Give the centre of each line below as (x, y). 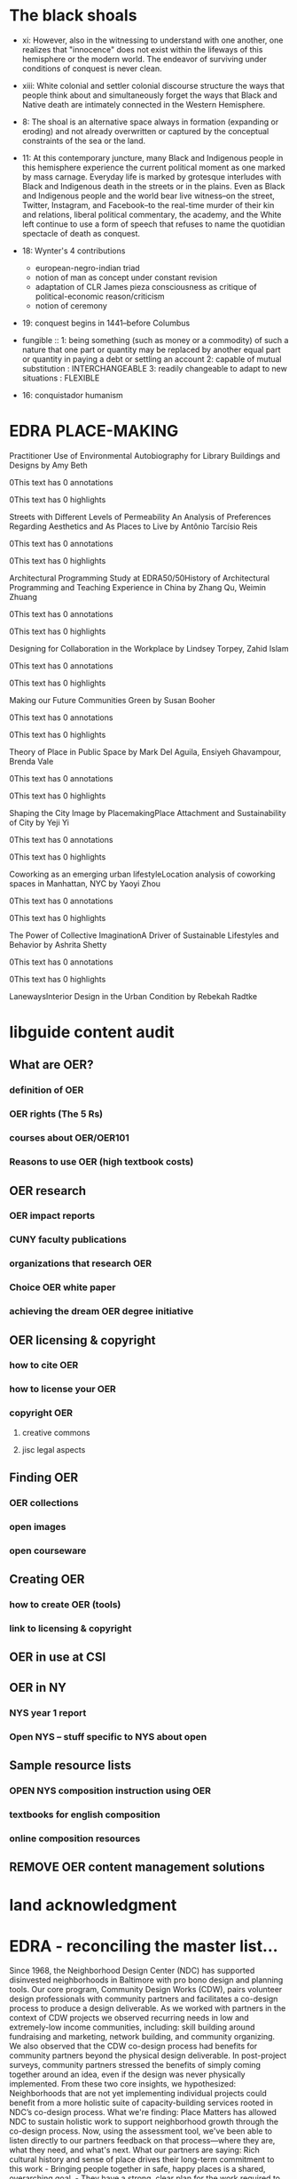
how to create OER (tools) (65, 1605)
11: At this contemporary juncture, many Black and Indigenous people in (152, 157)
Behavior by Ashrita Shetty (58, 944)
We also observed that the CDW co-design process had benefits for (133, 2047)
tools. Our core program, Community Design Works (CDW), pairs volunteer (146, 1990)
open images (38, 1526)
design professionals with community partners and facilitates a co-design (144, 1999)
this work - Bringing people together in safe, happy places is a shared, (137, 2169)
